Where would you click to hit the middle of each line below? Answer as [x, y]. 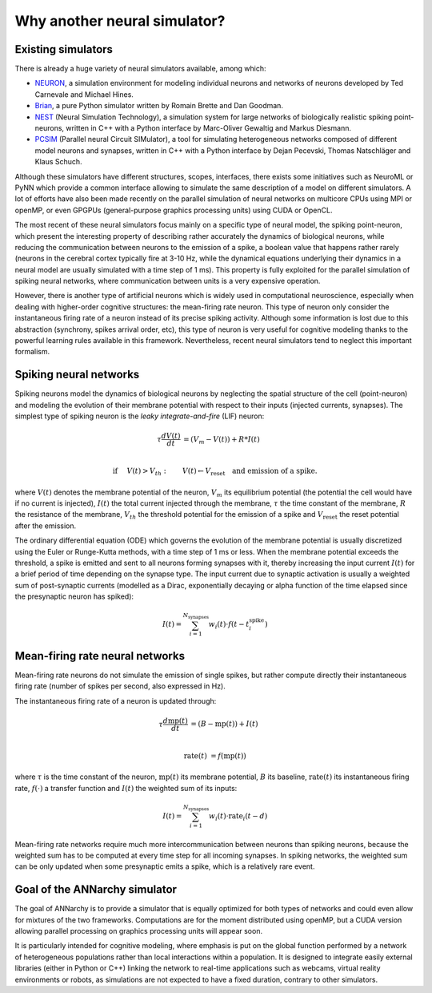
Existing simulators [64, 49]
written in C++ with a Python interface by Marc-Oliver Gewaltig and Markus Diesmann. [208, 128]
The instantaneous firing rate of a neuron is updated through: [116, 700]
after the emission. [46, 526]
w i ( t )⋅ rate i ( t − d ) [238, 817]
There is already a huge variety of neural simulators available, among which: [141, 69]
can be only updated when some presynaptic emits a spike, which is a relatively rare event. [165, 866]
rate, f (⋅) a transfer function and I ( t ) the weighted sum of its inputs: [126, 788]
